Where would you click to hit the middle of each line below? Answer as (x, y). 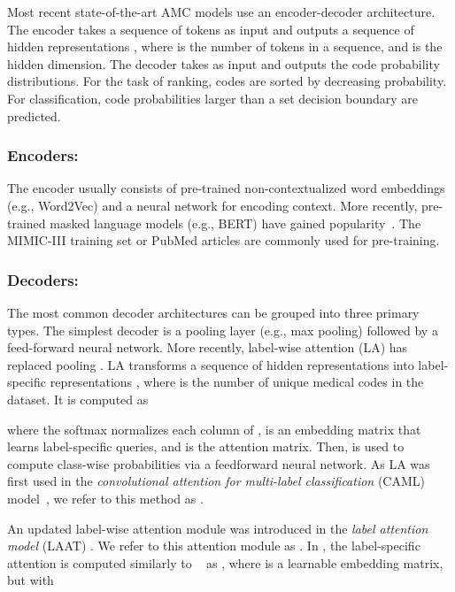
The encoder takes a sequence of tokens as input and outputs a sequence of (211, 29)
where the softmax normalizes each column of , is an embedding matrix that (214, 429)
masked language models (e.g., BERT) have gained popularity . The (235, 223)
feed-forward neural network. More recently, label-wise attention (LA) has (208, 347)
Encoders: (43, 155)
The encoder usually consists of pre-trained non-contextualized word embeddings (226, 188)
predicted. (34, 115)
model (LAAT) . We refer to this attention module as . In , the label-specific (214, 546)
